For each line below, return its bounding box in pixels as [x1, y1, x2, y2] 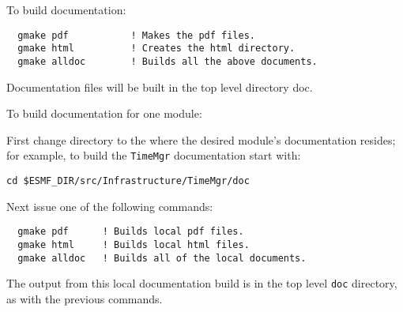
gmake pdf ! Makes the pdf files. [17, 29, 255, 41]
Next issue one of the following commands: [6, 197, 213, 214]
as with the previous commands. [6, 290, 163, 306]
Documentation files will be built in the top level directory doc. [6, 78, 313, 95]
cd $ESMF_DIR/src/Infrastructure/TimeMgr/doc [6, 175, 250, 186]
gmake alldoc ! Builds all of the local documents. [17, 252, 307, 264]
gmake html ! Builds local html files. [17, 239, 250, 250]
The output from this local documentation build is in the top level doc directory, [6, 275, 397, 291]
